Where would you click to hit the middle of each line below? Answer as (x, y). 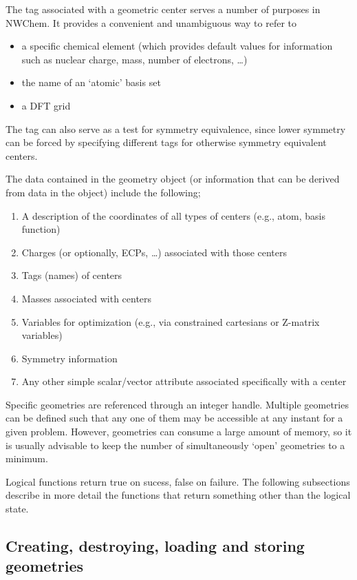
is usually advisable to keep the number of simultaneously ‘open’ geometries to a (175, 445)
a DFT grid (46, 105)
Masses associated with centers (87, 298)
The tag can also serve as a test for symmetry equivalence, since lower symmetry (176, 128)
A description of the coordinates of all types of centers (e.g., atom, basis (173, 215)
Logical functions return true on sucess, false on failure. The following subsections (178, 481)
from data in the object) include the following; (103, 192)
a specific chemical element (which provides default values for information (177, 46)
